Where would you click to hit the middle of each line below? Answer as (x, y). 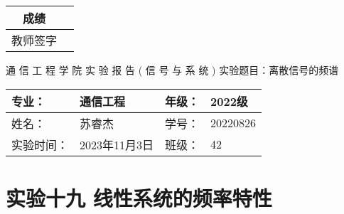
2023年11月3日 (117, 144)
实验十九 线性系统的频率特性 (139, 197)
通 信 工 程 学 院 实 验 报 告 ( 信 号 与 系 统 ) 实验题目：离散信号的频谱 (172, 70)
